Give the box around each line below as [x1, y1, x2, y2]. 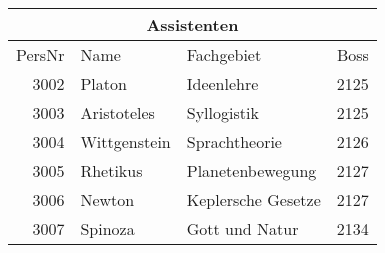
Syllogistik [186, 101, 259, 124]
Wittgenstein [80, 130, 171, 153]
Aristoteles [80, 101, 155, 124]
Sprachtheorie [186, 130, 282, 153]
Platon [80, 72, 127, 95]
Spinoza [80, 217, 135, 240]
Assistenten [146, 13, 239, 36]
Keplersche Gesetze [186, 188, 321, 211]
